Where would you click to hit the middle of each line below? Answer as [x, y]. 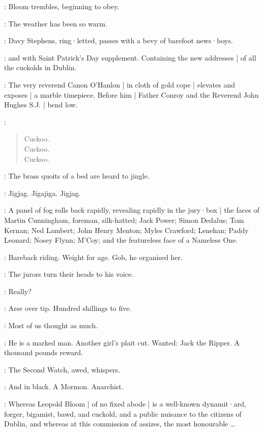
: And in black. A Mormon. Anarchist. [64, 386]
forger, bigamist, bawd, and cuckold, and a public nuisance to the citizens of [123, 413]
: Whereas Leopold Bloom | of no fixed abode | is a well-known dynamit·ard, [125, 404]
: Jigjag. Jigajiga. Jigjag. [42, 193]
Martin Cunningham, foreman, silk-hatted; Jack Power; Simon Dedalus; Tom [124, 220]
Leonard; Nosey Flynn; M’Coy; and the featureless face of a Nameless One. [121, 240]
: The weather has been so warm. [56, 23]
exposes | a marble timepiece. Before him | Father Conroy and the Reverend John [131, 94]
